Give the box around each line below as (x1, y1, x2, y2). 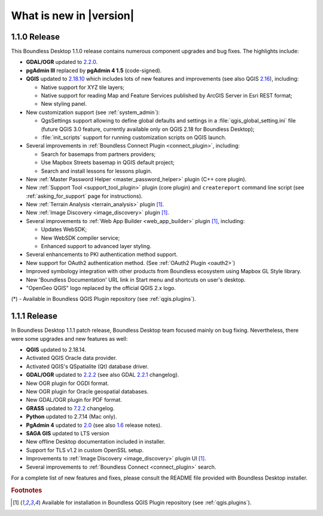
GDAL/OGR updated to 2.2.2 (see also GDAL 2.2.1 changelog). (26, 371, 179, 378)
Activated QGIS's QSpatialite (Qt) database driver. (26, 362, 149, 370)
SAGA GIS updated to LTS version (26, 429, 110, 436)
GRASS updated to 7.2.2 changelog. (26, 404, 115, 412)
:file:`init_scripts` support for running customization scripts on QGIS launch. (41, 133, 227, 141)
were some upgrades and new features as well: (11, 335, 128, 342)
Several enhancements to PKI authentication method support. (26, 251, 178, 258)
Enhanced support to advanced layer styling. (41, 243, 152, 250)
